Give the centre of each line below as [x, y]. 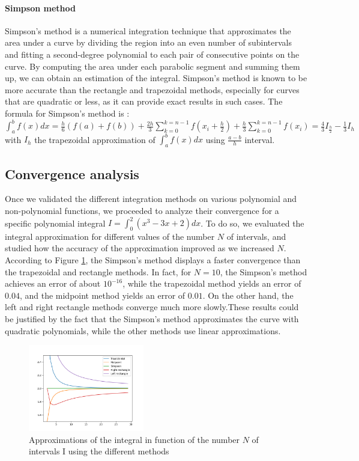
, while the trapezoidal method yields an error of [212, 283]
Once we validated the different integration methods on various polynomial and [151, 199]
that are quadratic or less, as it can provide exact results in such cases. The [144, 101]
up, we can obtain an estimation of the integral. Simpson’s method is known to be [156, 78]
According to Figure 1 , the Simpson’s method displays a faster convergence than [153, 260]
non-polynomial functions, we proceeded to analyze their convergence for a [142, 210]
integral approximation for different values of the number [110, 236]
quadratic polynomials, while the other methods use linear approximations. [143, 330]
